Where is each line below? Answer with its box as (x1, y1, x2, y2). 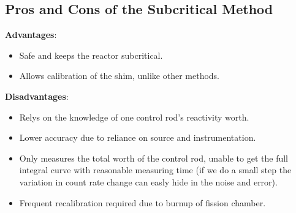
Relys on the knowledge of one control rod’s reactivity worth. (19, 110, 249, 123)
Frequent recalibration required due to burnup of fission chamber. (19, 196, 266, 209)
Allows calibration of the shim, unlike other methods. (19, 69, 220, 82)
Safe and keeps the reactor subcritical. (19, 48, 163, 61)
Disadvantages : (5, 89, 69, 102)
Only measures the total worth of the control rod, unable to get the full (19, 151, 289, 164)
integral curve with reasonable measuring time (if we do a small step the (19, 163, 292, 176)
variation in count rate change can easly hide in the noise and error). (19, 175, 278, 188)
